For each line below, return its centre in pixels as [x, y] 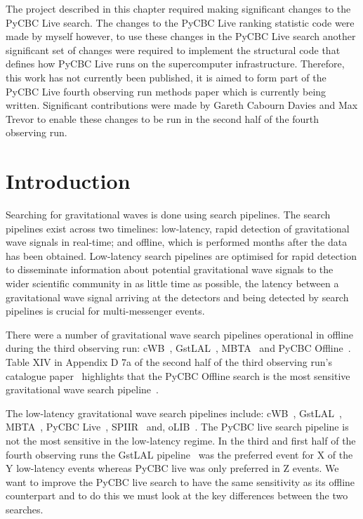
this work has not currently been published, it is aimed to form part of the [166, 77]
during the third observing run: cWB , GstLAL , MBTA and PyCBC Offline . [178, 348]
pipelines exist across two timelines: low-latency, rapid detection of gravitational [178, 228]
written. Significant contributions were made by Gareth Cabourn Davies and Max [182, 105]
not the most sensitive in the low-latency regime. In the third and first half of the [181, 440]
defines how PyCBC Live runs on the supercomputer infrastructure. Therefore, [175, 64]
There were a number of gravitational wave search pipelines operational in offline [180, 334]
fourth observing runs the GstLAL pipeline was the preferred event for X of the [179, 454]
